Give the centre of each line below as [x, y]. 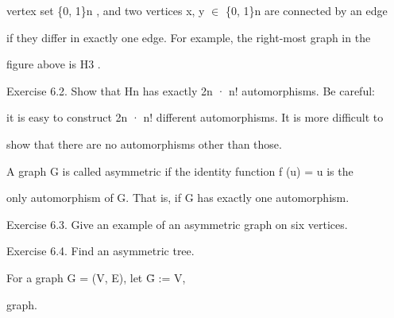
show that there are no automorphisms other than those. [144, 143]
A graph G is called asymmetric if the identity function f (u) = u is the [180, 171]
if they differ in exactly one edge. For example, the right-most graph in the [189, 37]
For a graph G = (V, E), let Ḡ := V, [96, 277]
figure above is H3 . [54, 64]
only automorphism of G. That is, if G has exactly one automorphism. [178, 198]
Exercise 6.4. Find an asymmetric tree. [100, 251]
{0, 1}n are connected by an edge [306, 10]
